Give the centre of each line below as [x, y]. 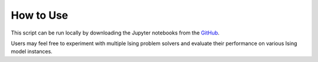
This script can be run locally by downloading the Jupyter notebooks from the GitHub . [115, 33]
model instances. [32, 51]
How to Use [39, 15]
